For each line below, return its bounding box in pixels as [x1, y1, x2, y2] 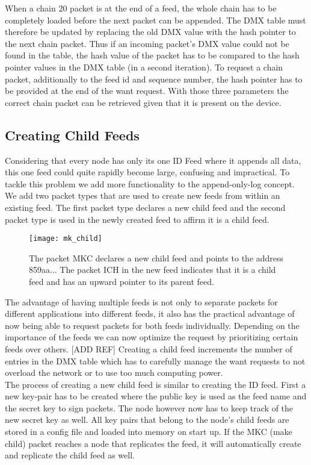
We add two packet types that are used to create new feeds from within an [5, 189, 280, 202]
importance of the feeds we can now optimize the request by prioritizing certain [5, 331, 298, 343]
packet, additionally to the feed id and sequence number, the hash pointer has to [5, 72, 303, 85]
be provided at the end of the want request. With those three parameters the [5, 84, 289, 97]
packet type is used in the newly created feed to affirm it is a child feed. [5, 213, 269, 225]
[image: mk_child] [29, 234, 102, 243]
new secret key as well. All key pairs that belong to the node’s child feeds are [5, 413, 289, 426]
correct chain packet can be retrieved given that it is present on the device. [5, 96, 282, 108]
